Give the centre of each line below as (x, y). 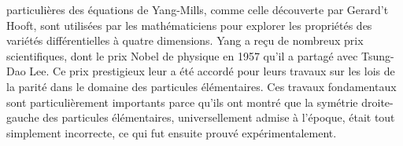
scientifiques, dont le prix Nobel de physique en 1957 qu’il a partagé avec (182, 55)
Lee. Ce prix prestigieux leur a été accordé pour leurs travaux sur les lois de (212, 71)
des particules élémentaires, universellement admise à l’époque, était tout (219, 117)
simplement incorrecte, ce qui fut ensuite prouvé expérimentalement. (172, 132)
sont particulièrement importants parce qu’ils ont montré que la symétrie (182, 102)
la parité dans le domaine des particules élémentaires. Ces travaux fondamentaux (201, 86)
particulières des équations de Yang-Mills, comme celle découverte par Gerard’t (198, 9)
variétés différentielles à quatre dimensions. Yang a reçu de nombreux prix (185, 40)
